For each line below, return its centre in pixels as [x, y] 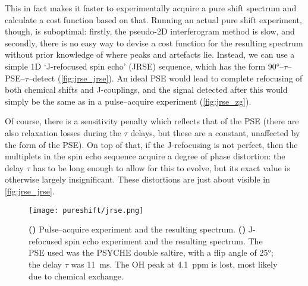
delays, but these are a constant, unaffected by [215, 132]
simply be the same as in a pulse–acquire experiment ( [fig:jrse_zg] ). [128, 101]
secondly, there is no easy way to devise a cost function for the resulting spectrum [154, 43]
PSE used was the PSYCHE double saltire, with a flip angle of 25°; [151, 252]
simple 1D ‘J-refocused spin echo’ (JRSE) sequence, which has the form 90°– [144, 66]
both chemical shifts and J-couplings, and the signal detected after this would [146, 89]
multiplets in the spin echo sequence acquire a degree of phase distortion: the [145, 156]
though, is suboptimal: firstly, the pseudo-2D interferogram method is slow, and [150, 31]
